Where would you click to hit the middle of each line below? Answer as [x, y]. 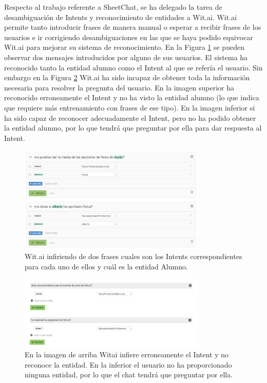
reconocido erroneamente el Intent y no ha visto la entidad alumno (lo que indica [132, 97]
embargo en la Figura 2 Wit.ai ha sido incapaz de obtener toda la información [127, 77]
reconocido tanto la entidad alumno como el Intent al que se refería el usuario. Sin [133, 67]
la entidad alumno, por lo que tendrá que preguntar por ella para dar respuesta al [133, 128]
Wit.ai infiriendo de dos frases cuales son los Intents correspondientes [133, 256]
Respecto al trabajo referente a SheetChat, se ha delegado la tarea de [113, 7]
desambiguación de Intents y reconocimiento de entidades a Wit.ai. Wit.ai [120, 17]
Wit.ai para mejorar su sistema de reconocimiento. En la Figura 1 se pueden [124, 47]
